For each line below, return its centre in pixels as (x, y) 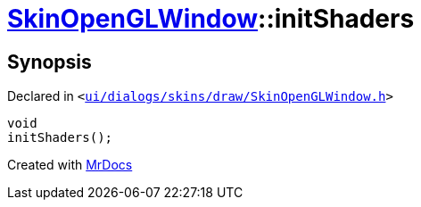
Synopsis (50, 62)
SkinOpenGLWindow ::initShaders (211, 19)
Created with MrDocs (70, 165)
